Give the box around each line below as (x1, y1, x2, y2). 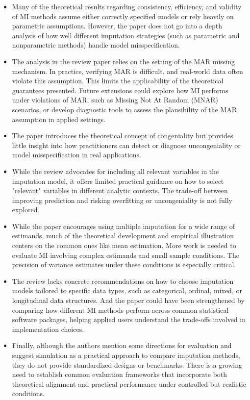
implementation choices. (12, 324, 84, 334)
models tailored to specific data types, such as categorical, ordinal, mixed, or (12, 285, 242, 296)
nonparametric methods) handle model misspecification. (12, 40, 180, 50)
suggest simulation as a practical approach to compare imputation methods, (12, 350, 241, 360)
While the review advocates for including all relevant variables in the (12, 166, 219, 176)
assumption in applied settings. (12, 114, 105, 124)
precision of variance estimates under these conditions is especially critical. (12, 259, 236, 270)
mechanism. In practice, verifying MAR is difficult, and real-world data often (12, 66, 243, 76)
